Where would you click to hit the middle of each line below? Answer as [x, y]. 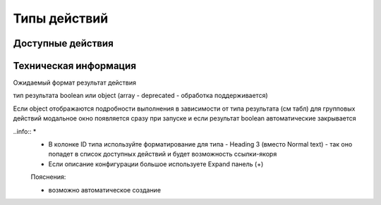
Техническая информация [75, 66]
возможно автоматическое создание [105, 190]
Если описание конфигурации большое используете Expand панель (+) [156, 164]
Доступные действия [64, 43]
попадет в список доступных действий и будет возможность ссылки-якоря [163, 154]
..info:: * [25, 131]
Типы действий [61, 18]
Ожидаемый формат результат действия [75, 83]
